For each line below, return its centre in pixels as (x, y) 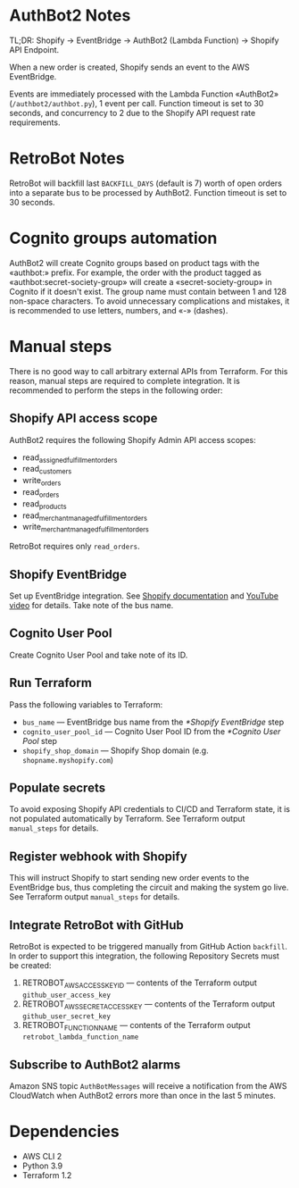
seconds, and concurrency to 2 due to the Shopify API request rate (133, 113)
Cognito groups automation (113, 238)
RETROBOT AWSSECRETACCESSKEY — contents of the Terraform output (149, 1004)
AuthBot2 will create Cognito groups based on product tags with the (135, 263)
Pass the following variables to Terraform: (86, 704)
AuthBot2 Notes (70, 16)
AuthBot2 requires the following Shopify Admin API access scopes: (133, 439)
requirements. (35, 122)
